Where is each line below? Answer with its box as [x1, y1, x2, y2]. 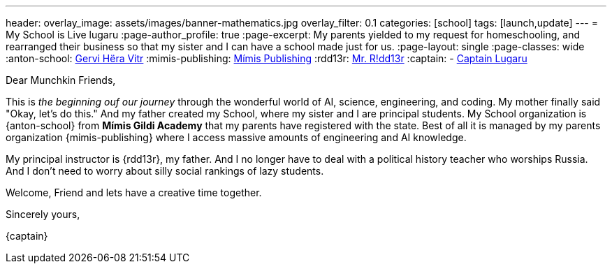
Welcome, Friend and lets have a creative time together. [6, 187, 262, 198]
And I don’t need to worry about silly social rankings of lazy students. [6, 165, 324, 177]
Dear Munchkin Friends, [6, 74, 116, 86]
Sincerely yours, [6, 208, 80, 220]
